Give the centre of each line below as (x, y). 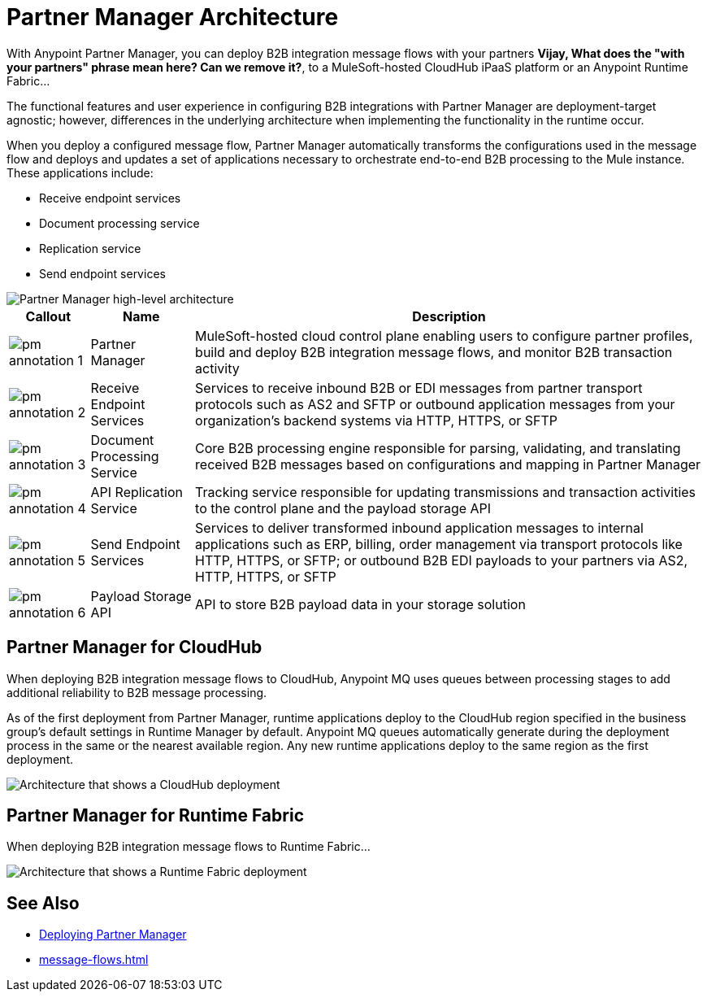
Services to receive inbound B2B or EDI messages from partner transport (419, 388)
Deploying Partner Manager (113, 935)
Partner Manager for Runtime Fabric (155, 816)
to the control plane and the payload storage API (343, 508)
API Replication (137, 492)
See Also (43, 903)
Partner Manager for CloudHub (134, 647)
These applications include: (80, 172)
